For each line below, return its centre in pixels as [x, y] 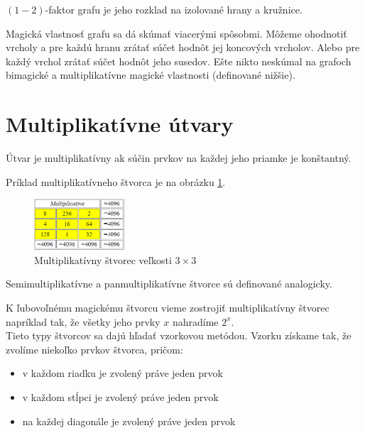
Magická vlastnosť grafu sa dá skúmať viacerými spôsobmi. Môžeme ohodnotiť [176, 33]
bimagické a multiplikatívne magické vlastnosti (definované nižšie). [151, 75]
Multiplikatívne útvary [120, 124]
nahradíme [195, 321]
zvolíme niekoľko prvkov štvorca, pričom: [94, 349]
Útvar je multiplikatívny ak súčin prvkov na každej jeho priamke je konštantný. [179, 158]
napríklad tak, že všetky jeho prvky [83, 321]
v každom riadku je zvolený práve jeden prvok [122, 373]
